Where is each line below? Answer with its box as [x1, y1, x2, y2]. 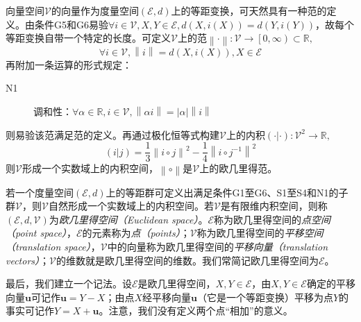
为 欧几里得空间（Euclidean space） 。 [49, 212, 208, 226]
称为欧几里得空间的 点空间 [214, 212, 331, 226]
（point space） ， [6, 226, 76, 240]
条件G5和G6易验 [34, 17, 108, 31]
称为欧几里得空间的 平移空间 [196, 226, 324, 240]
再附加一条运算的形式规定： [6, 57, 132, 71]
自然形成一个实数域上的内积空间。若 [48, 198, 214, 213]
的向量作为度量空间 [51, 3, 139, 17]
